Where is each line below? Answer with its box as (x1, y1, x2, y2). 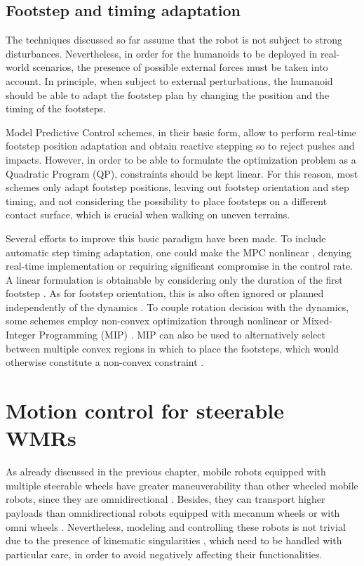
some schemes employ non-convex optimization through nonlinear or (6, 313, 299, 328)
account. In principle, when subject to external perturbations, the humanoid (6, 73, 333, 88)
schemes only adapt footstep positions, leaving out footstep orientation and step (6, 180, 349, 195)
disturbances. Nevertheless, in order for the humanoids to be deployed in (6, 46, 318, 60)
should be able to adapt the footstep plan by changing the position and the (6, 87, 330, 102)
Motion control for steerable (6, 396, 284, 425)
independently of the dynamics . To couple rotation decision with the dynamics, (6, 299, 349, 314)
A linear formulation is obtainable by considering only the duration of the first (6, 272, 343, 287)
